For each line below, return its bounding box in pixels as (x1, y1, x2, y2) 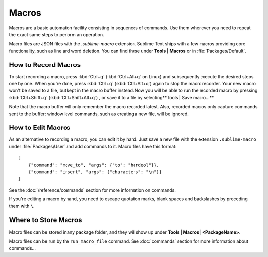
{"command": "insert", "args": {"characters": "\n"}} (28, 169, 162, 175)
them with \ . (9, 203, 35, 209)
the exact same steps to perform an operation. (9, 31, 104, 37)
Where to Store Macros (9, 216, 82, 224)
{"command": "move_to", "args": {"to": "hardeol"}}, (28, 162, 160, 168)
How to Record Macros (9, 61, 81, 69)
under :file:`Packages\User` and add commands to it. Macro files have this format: (9, 143, 177, 149)
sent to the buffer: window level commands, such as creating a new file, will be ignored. (9, 111, 189, 117)
